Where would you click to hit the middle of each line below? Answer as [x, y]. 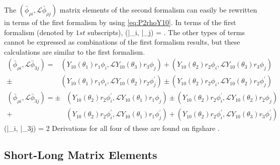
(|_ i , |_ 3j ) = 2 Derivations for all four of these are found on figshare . [112, 128]
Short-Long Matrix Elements [81, 155]
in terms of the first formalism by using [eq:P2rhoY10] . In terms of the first [120, 22]
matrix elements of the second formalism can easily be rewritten [158, 10]
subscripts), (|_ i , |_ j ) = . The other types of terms [166, 32]
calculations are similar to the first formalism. [75, 51]
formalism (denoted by [39, 32]
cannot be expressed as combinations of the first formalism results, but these [122, 42]
